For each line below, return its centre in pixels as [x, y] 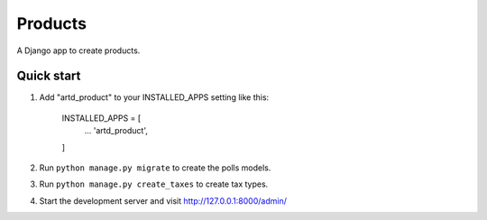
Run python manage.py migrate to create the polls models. [155, 168]
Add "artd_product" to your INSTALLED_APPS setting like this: [154, 97]
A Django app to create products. [78, 50]
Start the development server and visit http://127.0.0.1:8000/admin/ [163, 201]
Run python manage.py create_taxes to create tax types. [154, 184]
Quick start [49, 76]
